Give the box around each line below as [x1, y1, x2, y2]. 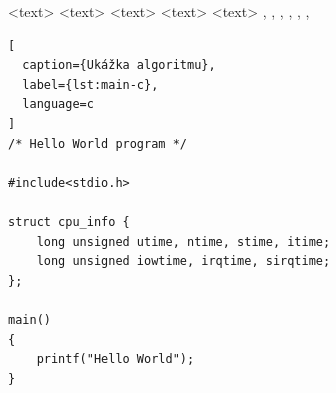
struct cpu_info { [8, 214, 130, 229]
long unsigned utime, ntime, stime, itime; [36, 234, 331, 249]
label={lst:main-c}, [22, 77, 159, 92]
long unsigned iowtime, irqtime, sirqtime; [36, 254, 331, 269]
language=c [22, 97, 94, 112]
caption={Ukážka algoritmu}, [22, 58, 216, 73]
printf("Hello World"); [36, 352, 195, 367]
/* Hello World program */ [8, 136, 187, 151]
